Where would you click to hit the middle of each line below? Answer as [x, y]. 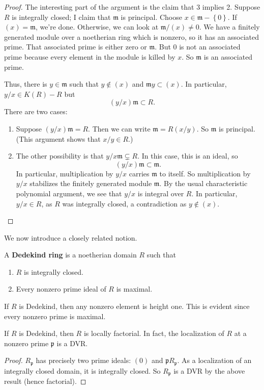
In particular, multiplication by [65, 173]
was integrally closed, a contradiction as [124, 203]
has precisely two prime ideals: [83, 360]
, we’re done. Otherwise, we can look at [97, 27]
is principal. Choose [151, 17]
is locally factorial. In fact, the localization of [154, 333]
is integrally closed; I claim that [61, 17]
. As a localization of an [214, 360]
